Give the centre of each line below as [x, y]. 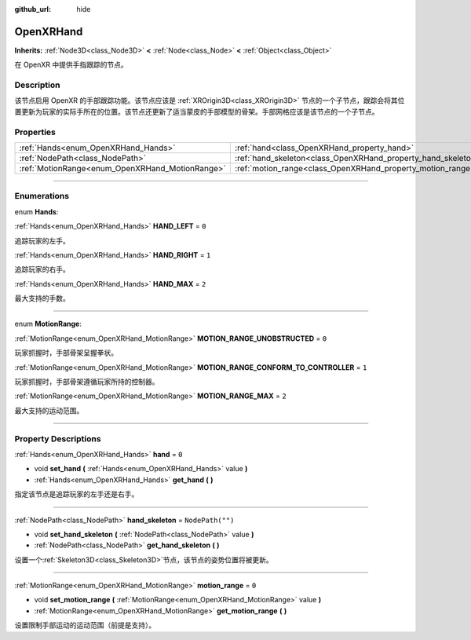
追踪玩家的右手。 [42, 269]
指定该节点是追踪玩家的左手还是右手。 [77, 494]
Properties [35, 132]
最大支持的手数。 [42, 298]
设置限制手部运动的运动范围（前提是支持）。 [85, 625]
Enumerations [42, 196]
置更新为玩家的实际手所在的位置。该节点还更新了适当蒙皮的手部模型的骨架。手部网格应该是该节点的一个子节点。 [197, 112]
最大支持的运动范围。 [49, 410]
